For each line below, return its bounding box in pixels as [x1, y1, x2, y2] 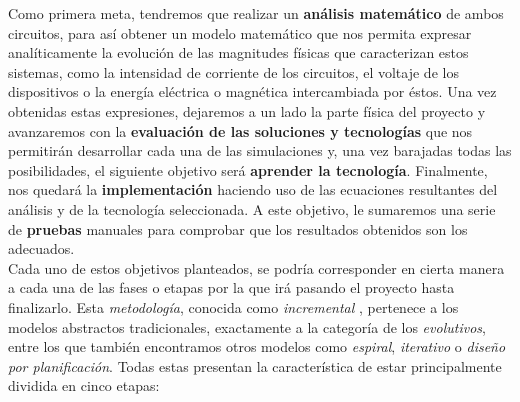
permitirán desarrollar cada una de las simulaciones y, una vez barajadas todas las [8, 140, 512, 161]
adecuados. [8, 238, 75, 259]
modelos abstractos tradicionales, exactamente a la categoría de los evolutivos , [8, 316, 486, 337]
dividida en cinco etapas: [8, 375, 160, 396]
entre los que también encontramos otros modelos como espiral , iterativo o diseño [8, 336, 506, 357]
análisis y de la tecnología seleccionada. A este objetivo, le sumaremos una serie [8, 198, 496, 219]
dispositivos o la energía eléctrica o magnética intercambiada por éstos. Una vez [8, 81, 497, 102]
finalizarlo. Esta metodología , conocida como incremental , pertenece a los [8, 296, 459, 317]
